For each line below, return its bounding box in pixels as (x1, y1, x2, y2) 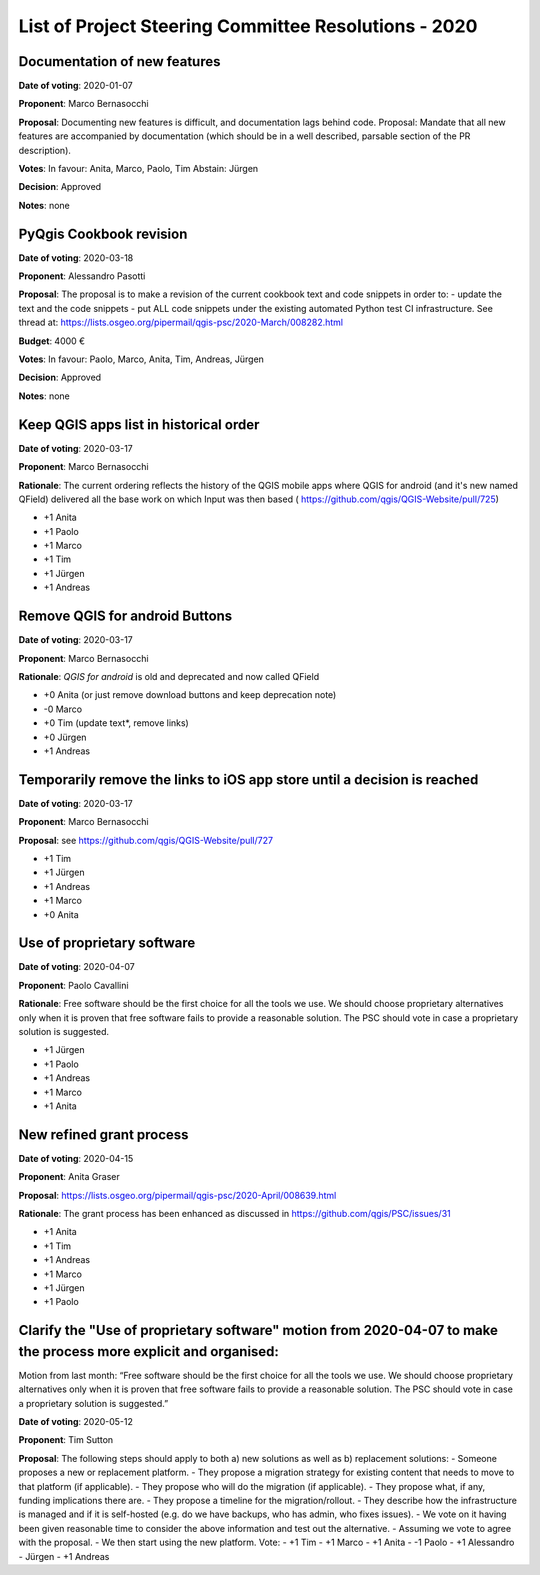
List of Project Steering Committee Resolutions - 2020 (18, 15, 478, 37)
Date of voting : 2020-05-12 (18, 1416, 134, 1428)
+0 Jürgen (43, 731, 87, 743)
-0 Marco (43, 703, 83, 715)
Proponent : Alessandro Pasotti (18, 270, 146, 282)
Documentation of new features (18, 53, 221, 70)
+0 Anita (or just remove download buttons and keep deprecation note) (43, 689, 337, 701)
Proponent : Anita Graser (18, 1171, 120, 1183)
